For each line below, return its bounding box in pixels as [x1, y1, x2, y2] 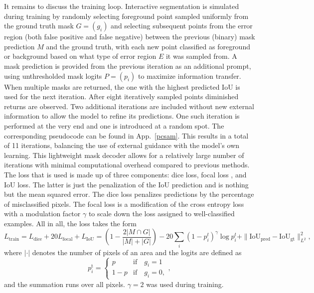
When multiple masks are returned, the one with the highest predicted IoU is [4, 81, 240, 92]
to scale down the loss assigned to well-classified [88, 208, 235, 219]
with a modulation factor [4, 208, 81, 219]
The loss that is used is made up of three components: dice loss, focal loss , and [4, 169, 247, 179]
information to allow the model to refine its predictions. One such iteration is [4, 111, 240, 121]
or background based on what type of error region [4, 51, 157, 61]
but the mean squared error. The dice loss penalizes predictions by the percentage [4, 189, 254, 199]
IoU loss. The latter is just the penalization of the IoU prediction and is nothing [4, 179, 249, 189]
